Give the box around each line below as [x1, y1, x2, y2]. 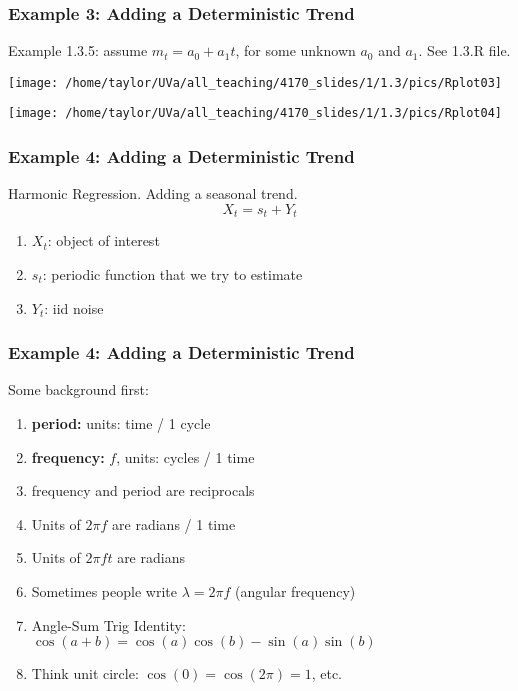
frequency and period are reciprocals [31, 480, 255, 501]
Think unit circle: [31, 663, 139, 684]
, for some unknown [235, 40, 356, 61]
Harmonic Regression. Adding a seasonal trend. [8, 183, 298, 204]
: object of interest [47, 230, 160, 251]
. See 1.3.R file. [418, 40, 511, 61]
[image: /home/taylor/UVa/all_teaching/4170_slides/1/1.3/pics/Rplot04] [8, 106, 502, 121]
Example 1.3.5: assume [8, 40, 148, 61]
